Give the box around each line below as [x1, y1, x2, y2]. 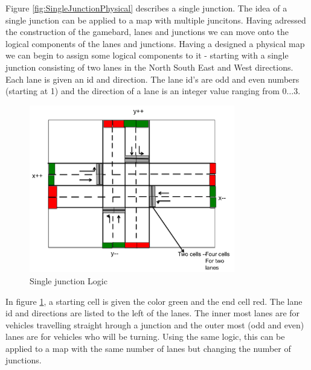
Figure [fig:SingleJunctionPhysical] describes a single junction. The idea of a [5, 2, 287, 14]
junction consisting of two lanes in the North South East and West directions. [5, 60, 293, 73]
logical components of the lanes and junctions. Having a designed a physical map [5, 37, 305, 49]
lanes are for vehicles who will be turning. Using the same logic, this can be [5, 330, 285, 343]
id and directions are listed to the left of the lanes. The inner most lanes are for [5, 307, 300, 319]
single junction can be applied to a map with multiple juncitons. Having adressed [5, 13, 306, 26]
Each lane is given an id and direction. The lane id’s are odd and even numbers [5, 72, 300, 85]
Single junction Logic [30, 274, 107, 287]
